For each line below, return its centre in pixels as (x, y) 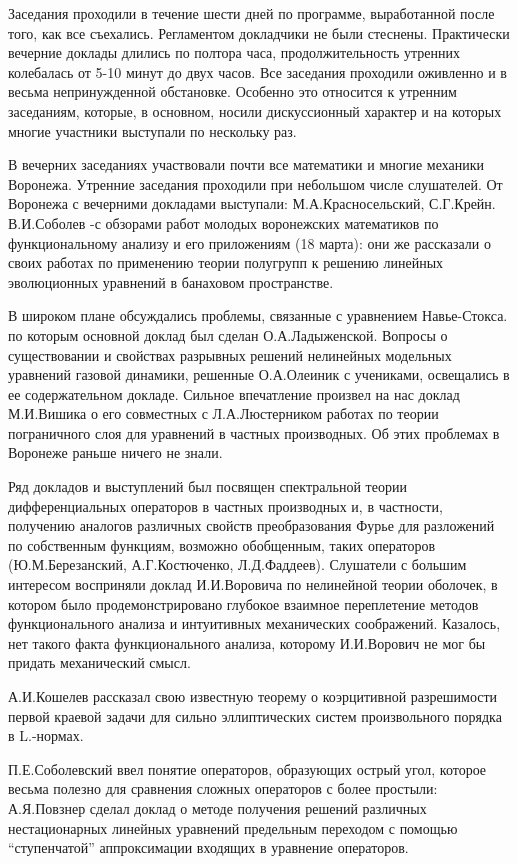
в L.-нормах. (46, 735)
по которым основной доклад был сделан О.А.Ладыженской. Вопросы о (228, 334)
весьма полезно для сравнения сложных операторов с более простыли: (223, 788)
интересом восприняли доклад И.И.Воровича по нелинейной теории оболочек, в (253, 584)
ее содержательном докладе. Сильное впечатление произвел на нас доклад (234, 393)
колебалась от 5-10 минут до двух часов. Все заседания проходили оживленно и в (257, 71)
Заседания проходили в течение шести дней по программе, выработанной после (251, 13)
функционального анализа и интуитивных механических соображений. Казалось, (254, 623)
